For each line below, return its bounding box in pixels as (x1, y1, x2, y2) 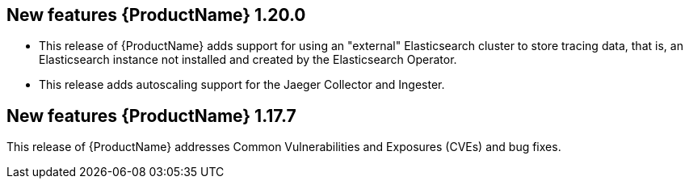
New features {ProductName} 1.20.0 (6, 5, 306, 25)
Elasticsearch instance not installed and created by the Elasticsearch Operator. (39, 53, 457, 67)
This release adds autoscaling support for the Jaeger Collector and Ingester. (39, 78, 445, 92)
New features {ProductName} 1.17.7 (6, 105, 296, 126)
